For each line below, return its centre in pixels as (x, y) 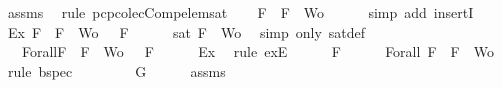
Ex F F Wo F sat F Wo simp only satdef (186, 31)
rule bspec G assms (116, 70)
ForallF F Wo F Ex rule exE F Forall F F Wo (257, 51)
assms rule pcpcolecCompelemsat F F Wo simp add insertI (240, 12)
